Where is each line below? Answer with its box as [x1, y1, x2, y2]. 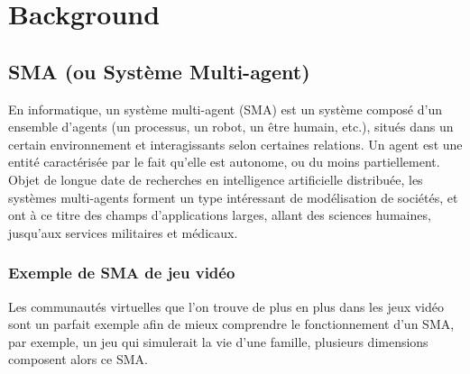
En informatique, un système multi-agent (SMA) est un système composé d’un [8, 99, 442, 118]
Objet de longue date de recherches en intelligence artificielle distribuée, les [8, 169, 423, 188]
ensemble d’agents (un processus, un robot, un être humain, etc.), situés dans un [8, 117, 454, 136]
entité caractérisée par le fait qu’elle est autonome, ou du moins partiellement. [8, 152, 440, 171]
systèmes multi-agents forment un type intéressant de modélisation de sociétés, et [8, 187, 458, 206]
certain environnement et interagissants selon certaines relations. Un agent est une [8, 134, 463, 153]
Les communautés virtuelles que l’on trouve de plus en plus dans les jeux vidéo [8, 296, 445, 315]
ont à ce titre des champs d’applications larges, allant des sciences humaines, [8, 205, 431, 224]
